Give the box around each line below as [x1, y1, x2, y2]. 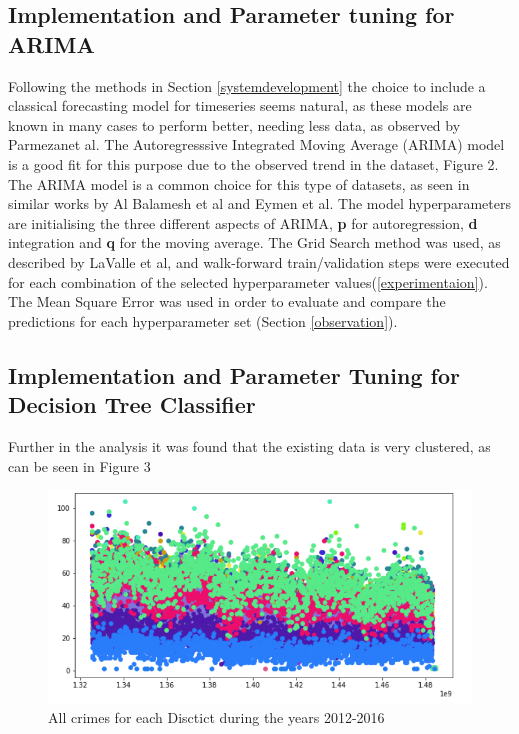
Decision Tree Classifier [8, 389, 256, 420]
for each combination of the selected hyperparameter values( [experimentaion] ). [8, 271, 488, 292]
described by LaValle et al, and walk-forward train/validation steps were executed [8, 251, 510, 272]
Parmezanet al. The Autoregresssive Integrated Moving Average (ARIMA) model [8, 134, 505, 155]
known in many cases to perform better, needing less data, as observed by [8, 114, 461, 135]
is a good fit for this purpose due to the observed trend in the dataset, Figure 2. [8, 153, 499, 174]
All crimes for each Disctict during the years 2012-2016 [48, 706, 385, 727]
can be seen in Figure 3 [8, 455, 151, 476]
